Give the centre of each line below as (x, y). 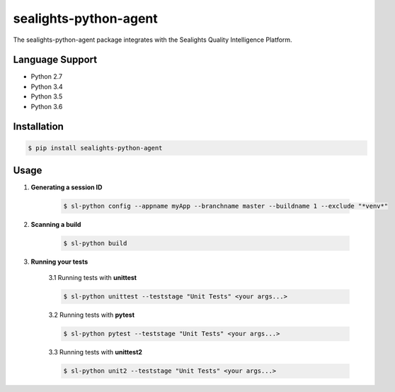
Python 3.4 (47, 86)
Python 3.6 (47, 106)
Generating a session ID (67, 187)
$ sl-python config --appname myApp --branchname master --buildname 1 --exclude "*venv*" (226, 206)
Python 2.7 (47, 77)
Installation (38, 127)
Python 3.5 (47, 96)
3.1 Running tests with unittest (93, 278)
